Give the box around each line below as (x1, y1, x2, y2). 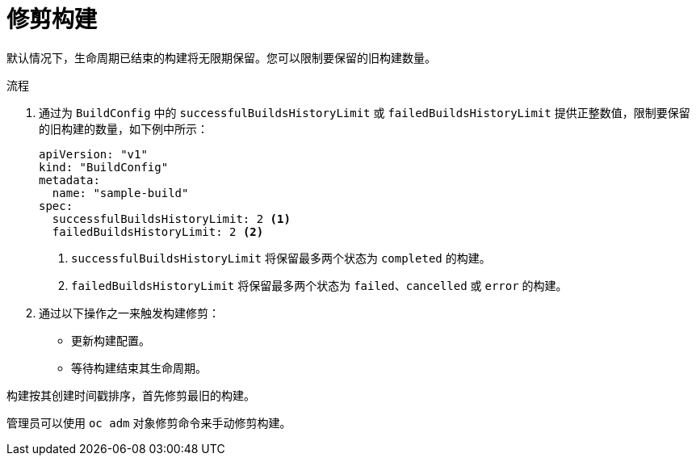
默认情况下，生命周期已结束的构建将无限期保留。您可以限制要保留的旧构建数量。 (6, 50, 436, 65)
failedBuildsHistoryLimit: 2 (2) (52, 225, 264, 238)
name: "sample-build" (52, 186, 189, 199)
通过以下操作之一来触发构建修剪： (39, 305, 220, 320)
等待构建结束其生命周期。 (71, 360, 207, 375)
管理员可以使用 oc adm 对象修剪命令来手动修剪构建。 (6, 415, 291, 430)
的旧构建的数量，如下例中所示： (39, 121, 208, 136)
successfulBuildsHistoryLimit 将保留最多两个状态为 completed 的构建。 (71, 250, 491, 265)
